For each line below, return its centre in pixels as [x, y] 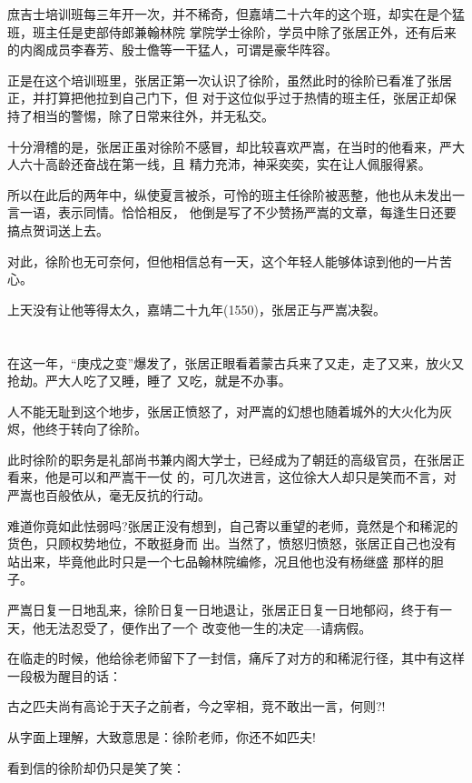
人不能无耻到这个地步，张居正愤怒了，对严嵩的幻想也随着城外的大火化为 [223, 411]
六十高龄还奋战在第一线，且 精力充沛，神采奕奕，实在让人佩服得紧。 [225, 164]
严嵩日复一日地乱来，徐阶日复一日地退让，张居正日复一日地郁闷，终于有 [223, 610]
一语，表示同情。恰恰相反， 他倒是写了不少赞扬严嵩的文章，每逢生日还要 [238, 212]
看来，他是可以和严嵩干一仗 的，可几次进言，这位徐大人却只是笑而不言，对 [232, 477]
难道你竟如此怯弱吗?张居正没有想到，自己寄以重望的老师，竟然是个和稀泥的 [233, 525]
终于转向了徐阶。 [96, 429]
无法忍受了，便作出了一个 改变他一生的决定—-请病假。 [208, 627]
